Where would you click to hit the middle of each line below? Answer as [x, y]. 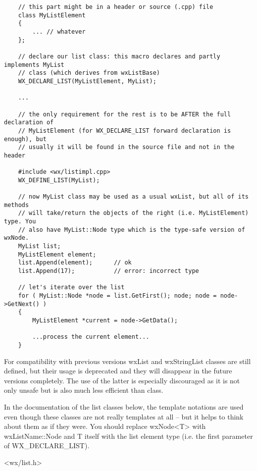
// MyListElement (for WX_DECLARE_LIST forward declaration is [125, 131]
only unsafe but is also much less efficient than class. [84, 390]
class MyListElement [52, 15]
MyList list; [39, 246]
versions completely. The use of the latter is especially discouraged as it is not [122, 380]
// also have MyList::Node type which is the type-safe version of [131, 230]
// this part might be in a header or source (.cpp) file [116, 7]
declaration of [29, 123]
